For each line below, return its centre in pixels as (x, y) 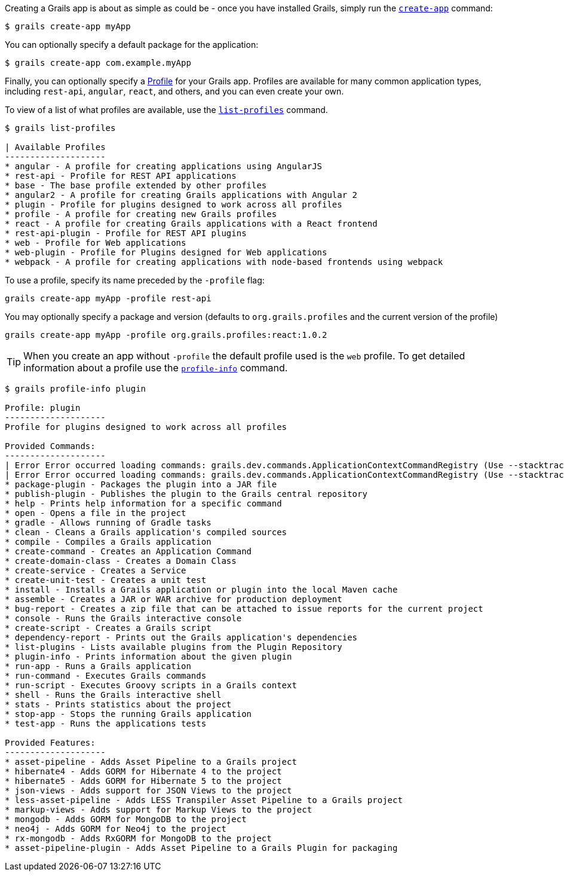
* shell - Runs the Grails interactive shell (113, 695)
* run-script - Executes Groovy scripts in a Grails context (151, 685)
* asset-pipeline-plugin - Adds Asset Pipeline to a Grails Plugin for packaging (201, 848)
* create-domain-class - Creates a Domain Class (121, 561)
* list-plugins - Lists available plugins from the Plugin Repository (174, 647)
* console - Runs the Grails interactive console (123, 618)
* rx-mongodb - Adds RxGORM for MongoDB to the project (138, 838)
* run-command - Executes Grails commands (106, 676)
